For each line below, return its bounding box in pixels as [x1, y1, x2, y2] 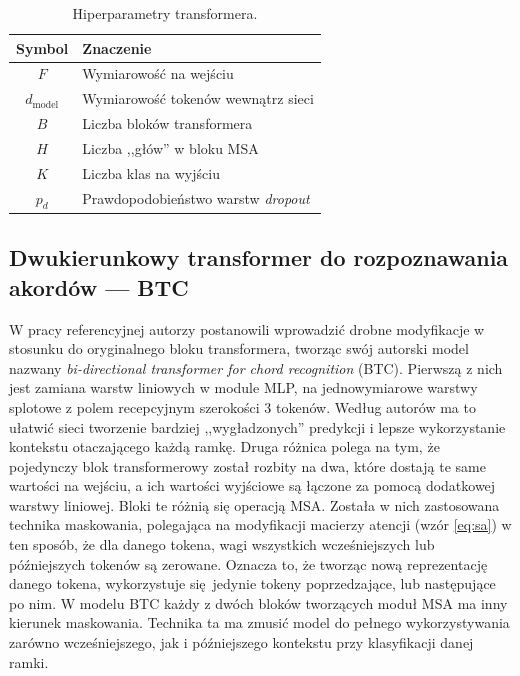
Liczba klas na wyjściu [82, 162, 220, 183]
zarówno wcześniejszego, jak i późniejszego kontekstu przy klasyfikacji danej [9, 632, 474, 653]
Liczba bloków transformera [82, 113, 253, 134]
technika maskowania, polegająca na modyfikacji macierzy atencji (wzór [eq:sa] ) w [9, 514, 512, 535]
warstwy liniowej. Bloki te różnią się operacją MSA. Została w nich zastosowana [9, 494, 500, 515]
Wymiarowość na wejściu [82, 63, 234, 84]
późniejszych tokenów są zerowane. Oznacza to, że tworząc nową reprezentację [9, 553, 488, 574]
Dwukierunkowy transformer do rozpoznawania [9, 242, 509, 273]
